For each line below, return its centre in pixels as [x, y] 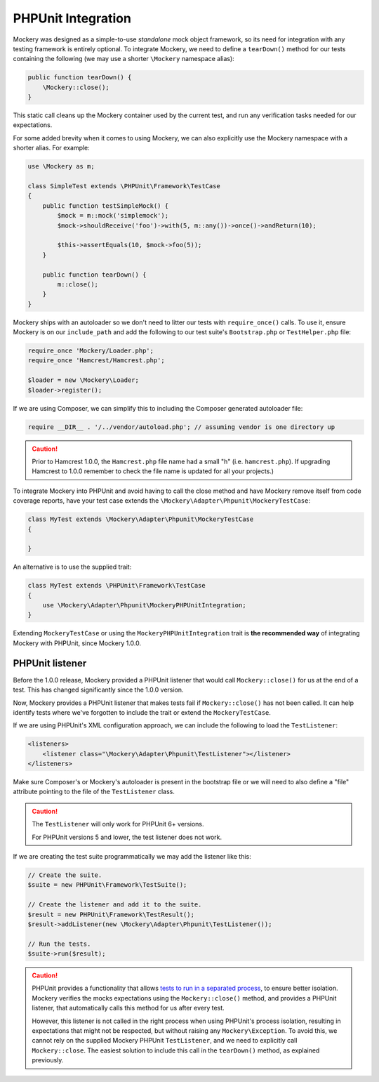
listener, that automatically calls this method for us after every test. [128, 1008]
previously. [48, 1060]
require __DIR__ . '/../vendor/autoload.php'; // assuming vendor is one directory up [181, 427]
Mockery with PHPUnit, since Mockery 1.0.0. [77, 643]
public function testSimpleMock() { [105, 206]
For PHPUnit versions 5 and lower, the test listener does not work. [127, 837]
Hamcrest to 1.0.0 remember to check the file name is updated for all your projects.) [153, 471]
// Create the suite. [65, 875]
